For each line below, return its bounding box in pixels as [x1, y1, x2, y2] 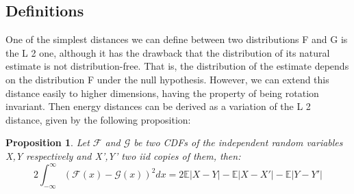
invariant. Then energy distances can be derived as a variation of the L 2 [5, 99, 311, 113]
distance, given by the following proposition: [5, 112, 191, 126]
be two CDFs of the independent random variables [134, 135, 343, 150]
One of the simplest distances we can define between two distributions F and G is [5, 32, 348, 46]
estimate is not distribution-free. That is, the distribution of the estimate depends [5, 59, 349, 73]
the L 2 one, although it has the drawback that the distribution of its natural [5, 45, 330, 59]
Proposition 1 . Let [5, 135, 90, 150]
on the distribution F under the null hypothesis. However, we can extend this [5, 72, 329, 86]
